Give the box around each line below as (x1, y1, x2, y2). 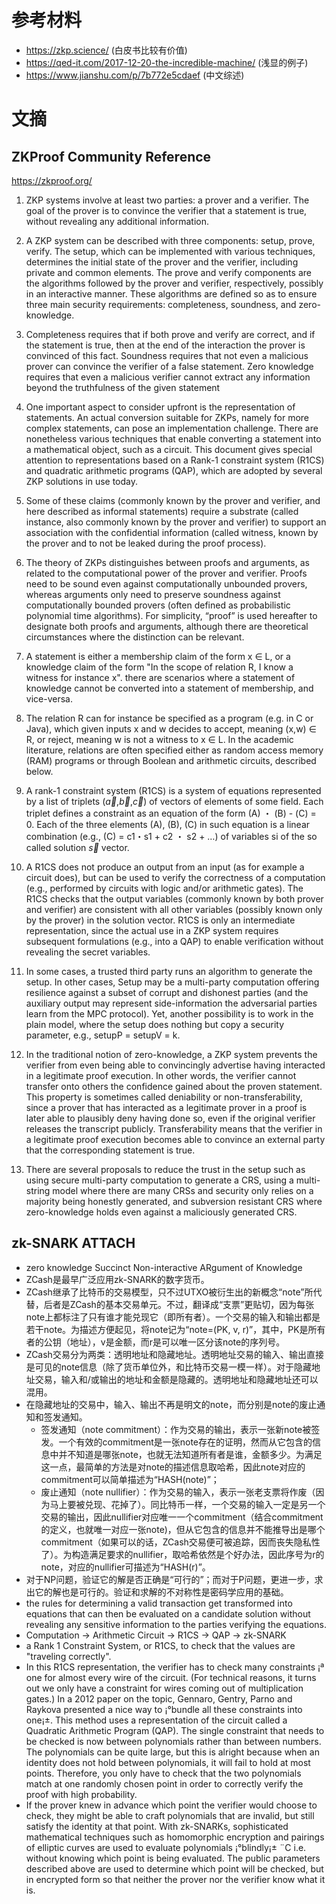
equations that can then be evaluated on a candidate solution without (25, 1607, 311, 1620)
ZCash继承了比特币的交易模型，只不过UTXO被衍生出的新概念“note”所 (25, 1286, 314, 1298)
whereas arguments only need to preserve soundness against (25, 588, 281, 600)
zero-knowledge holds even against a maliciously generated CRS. (25, 1206, 298, 1218)
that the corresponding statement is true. (25, 1144, 196, 1156)
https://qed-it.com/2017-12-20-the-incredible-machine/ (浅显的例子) (25, 56, 309, 68)
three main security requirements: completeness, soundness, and (25, 298, 297, 310)
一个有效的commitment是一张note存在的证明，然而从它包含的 (58, 1436, 313, 1448)
